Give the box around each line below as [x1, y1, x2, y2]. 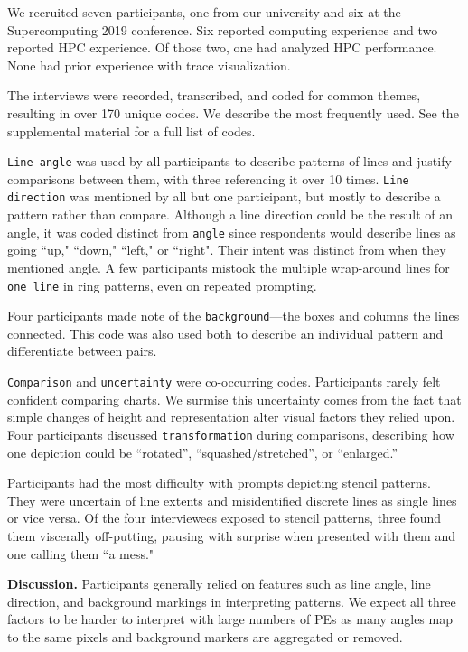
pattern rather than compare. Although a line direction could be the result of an [7, 205, 454, 224]
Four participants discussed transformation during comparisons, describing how [7, 424, 454, 443]
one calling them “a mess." [7, 544, 154, 563]
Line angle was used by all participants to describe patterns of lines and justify [7, 152, 452, 171]
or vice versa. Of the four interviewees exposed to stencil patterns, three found [7, 508, 442, 527]
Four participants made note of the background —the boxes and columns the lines [7, 306, 460, 325]
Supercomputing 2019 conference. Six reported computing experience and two [7, 20, 438, 39]
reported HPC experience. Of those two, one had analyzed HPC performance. [7, 38, 437, 57]
